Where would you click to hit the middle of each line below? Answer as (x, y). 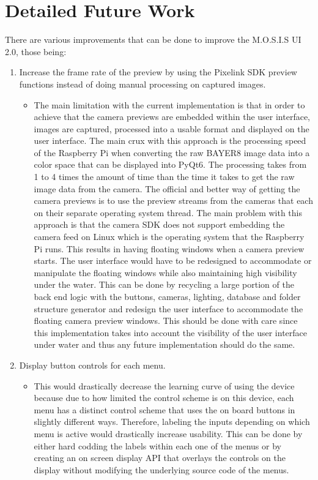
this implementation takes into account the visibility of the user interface (171, 332)
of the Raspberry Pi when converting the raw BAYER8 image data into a (172, 152)
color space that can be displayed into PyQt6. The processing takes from (170, 164)
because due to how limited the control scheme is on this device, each (164, 398)
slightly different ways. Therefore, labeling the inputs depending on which (172, 422)
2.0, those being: (36, 51)
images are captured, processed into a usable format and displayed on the (172, 128)
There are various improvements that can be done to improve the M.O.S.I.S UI (153, 39)
